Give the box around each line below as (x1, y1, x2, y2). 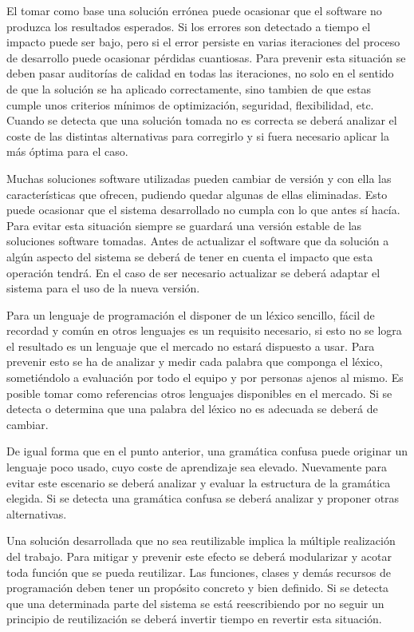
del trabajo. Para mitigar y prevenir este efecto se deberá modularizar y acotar (6, 548, 392, 564)
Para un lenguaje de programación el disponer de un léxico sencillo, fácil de (6, 306, 375, 323)
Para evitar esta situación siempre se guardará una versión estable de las (6, 217, 362, 233)
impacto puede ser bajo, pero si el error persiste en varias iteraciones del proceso (6, 34, 400, 50)
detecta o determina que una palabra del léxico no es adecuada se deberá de (6, 400, 378, 417)
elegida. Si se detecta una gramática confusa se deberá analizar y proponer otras (6, 490, 400, 507)
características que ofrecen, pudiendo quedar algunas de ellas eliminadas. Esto (6, 185, 388, 202)
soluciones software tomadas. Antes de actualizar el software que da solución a (6, 233, 389, 249)
